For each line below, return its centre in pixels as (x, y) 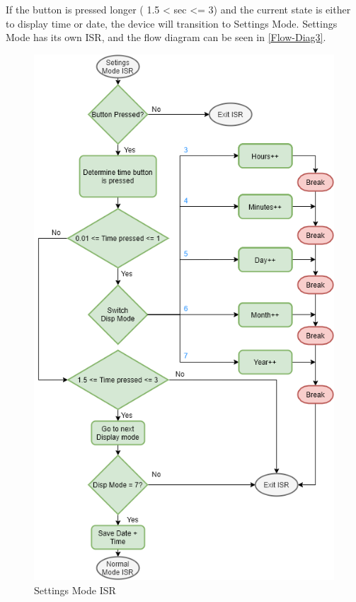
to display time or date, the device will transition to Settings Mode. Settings (172, 23)
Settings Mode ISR (75, 590)
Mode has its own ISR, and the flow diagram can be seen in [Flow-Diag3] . (166, 37)
